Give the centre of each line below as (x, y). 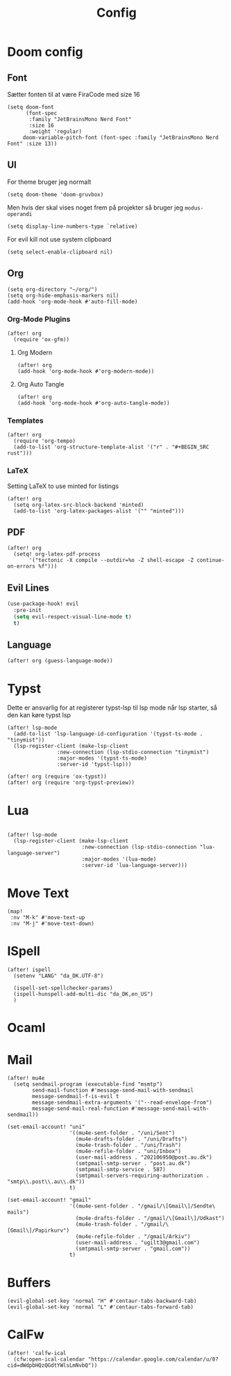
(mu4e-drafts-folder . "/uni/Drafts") (131, 1139)
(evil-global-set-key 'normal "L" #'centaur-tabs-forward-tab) (101, 1307)
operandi (20, 214)
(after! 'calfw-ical (37, 1353)
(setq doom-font (31, 107)
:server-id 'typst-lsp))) (94, 765)
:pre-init (27, 611)
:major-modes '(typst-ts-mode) (102, 758)
